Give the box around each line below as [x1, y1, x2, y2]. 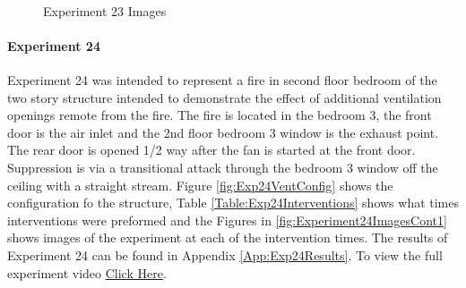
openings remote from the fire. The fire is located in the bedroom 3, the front [7, 106, 432, 124]
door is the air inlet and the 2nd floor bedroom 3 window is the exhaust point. [7, 123, 439, 141]
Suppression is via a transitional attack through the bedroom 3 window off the [7, 157, 438, 176]
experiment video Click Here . [7, 263, 167, 282]
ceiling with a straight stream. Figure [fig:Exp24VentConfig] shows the [7, 175, 393, 194]
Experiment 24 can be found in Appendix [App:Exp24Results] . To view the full [7, 245, 443, 264]
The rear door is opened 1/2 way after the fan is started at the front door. [7, 140, 416, 159]
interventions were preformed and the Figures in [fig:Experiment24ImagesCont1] [7, 210, 447, 229]
